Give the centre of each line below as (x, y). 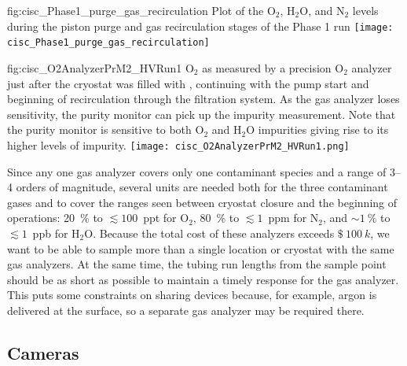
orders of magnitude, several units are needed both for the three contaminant (202, 187)
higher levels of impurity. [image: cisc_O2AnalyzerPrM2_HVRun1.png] (178, 144)
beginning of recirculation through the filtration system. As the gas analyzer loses (203, 99)
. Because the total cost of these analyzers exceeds (214, 233)
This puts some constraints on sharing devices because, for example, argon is (192, 295)
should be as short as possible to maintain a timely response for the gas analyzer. (203, 279)
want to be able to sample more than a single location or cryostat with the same (201, 248)
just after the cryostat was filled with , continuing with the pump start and (188, 83)
